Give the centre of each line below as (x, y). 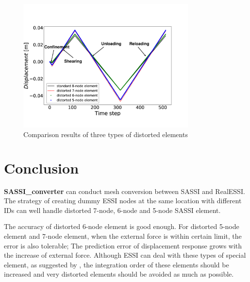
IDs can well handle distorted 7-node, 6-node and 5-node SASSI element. (112, 210)
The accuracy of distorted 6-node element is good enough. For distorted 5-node (122, 226)
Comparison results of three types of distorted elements (106, 134)
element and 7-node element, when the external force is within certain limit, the (123, 236)
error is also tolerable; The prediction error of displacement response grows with (123, 245)
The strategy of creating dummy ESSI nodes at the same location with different (123, 201)
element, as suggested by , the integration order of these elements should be (117, 264)
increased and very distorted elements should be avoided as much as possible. (119, 274)
